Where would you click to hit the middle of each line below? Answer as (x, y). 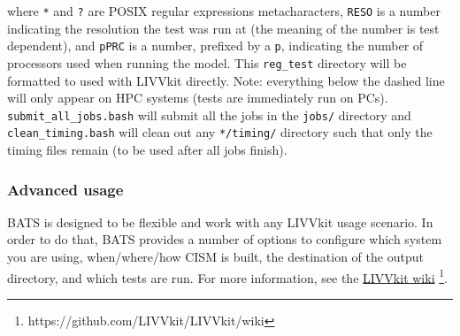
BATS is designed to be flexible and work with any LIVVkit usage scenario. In (220, 221)
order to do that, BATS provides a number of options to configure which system (225, 239)
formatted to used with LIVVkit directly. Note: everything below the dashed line (226, 80)
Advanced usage (65, 189)
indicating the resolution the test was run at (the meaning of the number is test (223, 28)
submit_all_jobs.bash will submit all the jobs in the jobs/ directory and (209, 115)
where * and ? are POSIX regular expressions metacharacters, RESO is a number (224, 11)
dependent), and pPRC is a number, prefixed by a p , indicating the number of (215, 46)
